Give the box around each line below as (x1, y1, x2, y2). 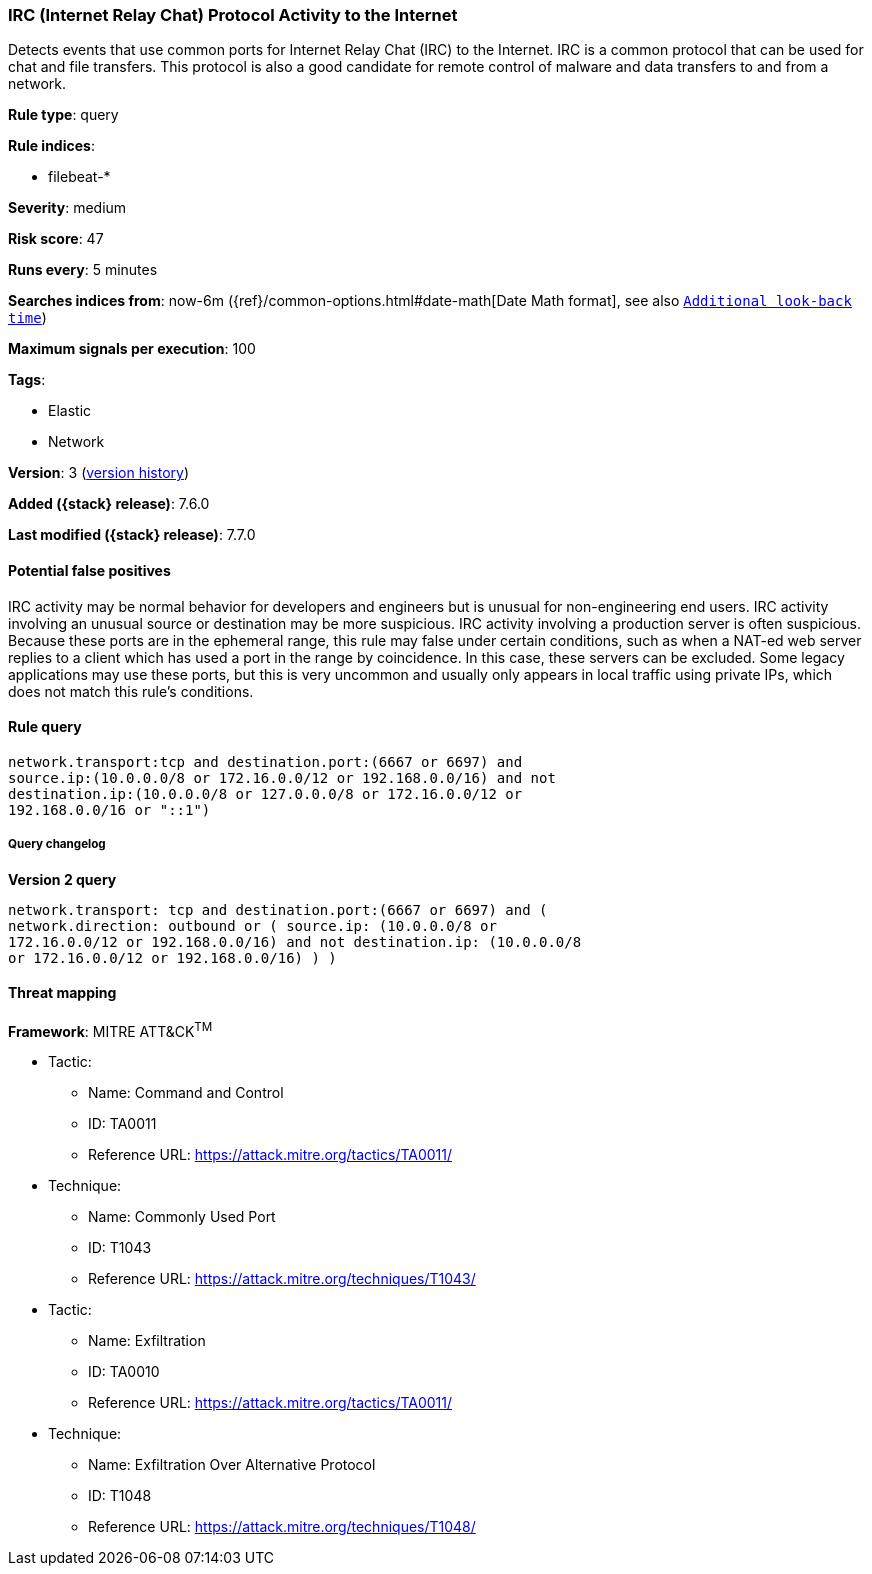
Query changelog (8, 837, 106, 852)
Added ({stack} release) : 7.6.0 (8, 495, 210, 513)
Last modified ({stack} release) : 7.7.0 (8, 526, 256, 544)
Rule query (8, 718, 82, 736)
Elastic (48, 402, 92, 420)
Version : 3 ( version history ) (8, 464, 190, 482)
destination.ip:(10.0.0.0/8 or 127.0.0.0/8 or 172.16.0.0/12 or (8, 785, 523, 802)
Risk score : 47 (8, 230, 104, 248)
